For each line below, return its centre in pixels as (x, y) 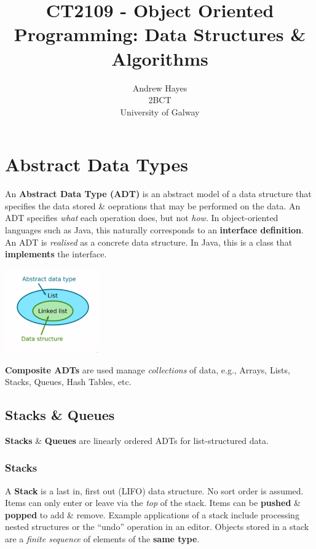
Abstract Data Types (97, 164)
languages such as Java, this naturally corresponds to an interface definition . (154, 230)
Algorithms (160, 58)
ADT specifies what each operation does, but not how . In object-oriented (142, 218)
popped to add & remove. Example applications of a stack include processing (152, 514)
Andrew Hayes (160, 88)
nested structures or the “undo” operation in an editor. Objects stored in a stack (157, 527)
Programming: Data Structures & (160, 34)
